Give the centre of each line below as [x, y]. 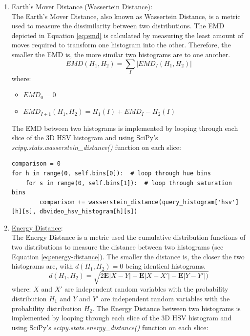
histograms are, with [42, 266]
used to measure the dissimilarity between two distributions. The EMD [118, 26]
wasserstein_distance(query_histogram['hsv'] [164, 202]
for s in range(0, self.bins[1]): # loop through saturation [129, 183]
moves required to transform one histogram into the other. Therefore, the [121, 45]
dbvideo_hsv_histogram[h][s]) [89, 212]
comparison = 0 [36, 164]
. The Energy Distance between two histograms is [167, 308]
